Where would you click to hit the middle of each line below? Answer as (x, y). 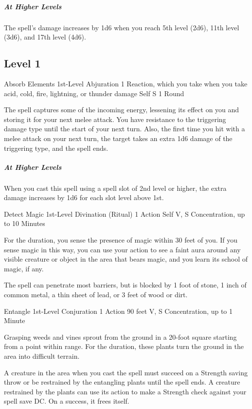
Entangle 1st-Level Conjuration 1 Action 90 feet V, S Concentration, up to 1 (118, 311)
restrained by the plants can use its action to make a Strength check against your (125, 391)
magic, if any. (24, 268)
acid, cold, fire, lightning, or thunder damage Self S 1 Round (94, 93)
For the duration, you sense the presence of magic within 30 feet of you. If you (121, 240)
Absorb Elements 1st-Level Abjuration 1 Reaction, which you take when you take (126, 83)
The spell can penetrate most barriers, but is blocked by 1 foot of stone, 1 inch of (125, 285)
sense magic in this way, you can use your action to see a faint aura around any (122, 249)
